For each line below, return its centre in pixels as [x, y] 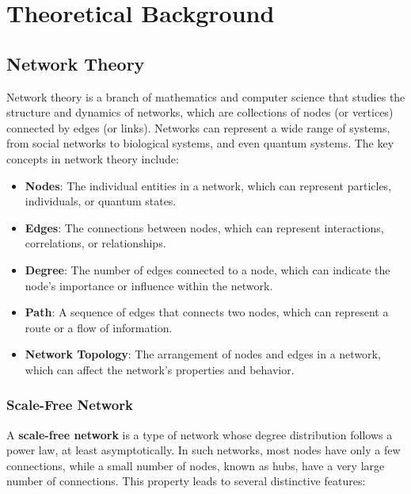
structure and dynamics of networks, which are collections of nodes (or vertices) [200, 112]
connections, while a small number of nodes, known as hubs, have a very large [196, 465]
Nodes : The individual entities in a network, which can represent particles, [208, 185]
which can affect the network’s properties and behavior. [160, 369]
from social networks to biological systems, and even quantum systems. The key [200, 143]
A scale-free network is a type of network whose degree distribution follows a [200, 434]
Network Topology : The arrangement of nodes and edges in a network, [203, 354]
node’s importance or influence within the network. [149, 285]
